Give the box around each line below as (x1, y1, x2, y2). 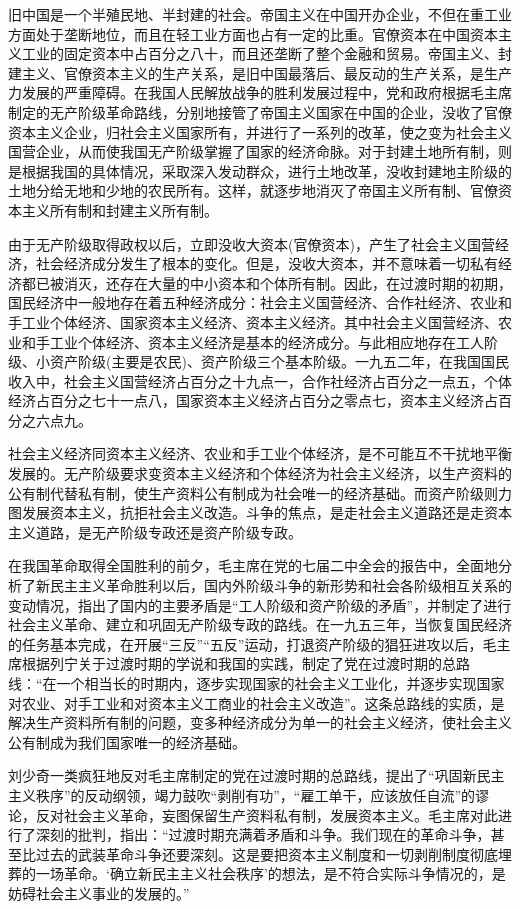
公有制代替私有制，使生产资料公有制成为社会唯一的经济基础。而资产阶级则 (8, 482, 498, 503)
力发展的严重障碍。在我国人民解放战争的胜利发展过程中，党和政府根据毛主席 (8, 82, 512, 103)
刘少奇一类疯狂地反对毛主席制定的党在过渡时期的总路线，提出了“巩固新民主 (8, 765, 505, 786)
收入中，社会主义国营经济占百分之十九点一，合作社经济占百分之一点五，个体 (8, 370, 512, 391)
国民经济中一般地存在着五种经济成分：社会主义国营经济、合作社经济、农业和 (8, 292, 512, 313)
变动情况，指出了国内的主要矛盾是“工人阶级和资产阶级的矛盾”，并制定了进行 (8, 594, 512, 615)
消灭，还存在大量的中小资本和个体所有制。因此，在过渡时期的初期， (63, 272, 512, 293)
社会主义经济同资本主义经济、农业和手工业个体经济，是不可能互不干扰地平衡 (8, 443, 512, 464)
